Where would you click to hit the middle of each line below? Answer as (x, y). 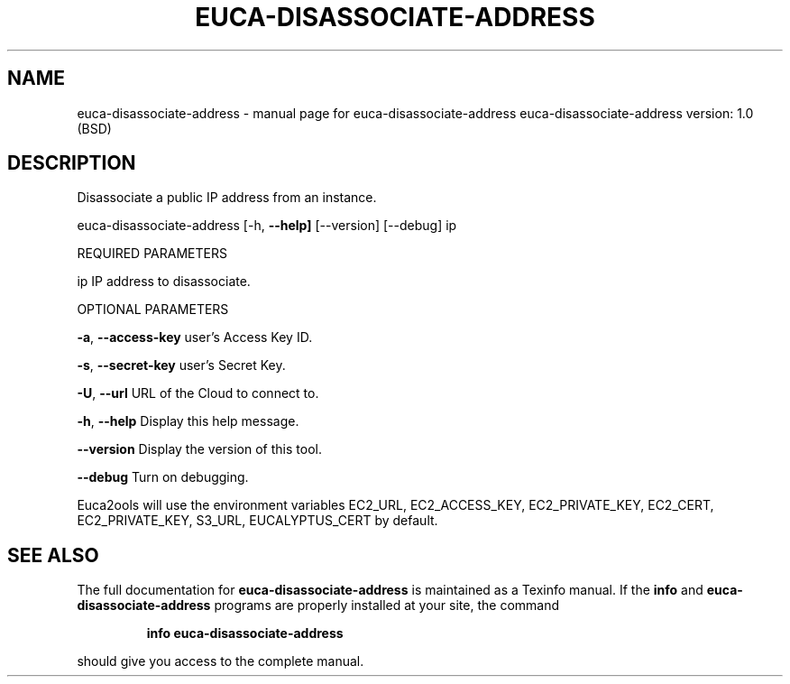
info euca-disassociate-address (245, 633)
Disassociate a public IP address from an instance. (227, 198)
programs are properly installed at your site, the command (387, 605)
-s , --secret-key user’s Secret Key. (181, 365)
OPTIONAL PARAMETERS (153, 310)
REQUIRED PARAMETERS (152, 254)
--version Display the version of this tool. (199, 449)
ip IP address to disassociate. (164, 282)
